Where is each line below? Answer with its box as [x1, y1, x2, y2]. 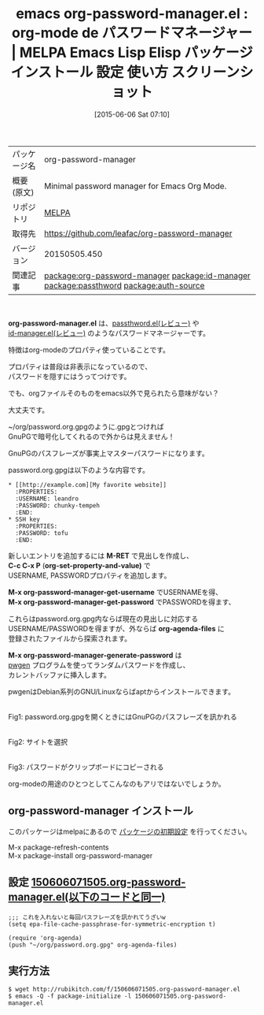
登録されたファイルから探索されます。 [8, 634, 132, 643]
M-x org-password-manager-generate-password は [8, 650, 182, 660]
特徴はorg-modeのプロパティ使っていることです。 [8, 344, 170, 355]
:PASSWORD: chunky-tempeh [15, 501, 101, 509]
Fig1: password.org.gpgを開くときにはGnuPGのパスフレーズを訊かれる [8, 712, 237, 721]
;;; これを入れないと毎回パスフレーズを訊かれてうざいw [8, 913, 167, 921]
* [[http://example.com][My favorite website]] [8, 481, 167, 489]
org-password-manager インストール [8, 805, 194, 818]
